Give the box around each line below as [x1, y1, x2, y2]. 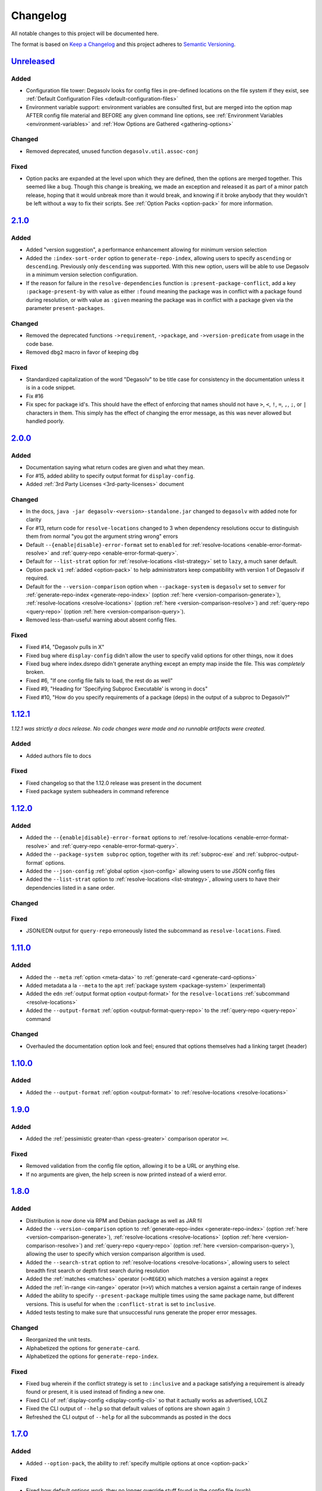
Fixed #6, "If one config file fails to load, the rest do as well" [26, 677, 173, 684]
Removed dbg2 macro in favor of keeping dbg [26, 348, 139, 355]
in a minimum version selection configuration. [26, 271, 138, 279]
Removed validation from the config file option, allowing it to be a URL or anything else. [26, 1162, 240, 1170]
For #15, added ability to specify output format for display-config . [26, 472, 195, 480]
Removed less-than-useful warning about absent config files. [26, 616, 177, 623]
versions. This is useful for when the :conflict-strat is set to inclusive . [26, 1300, 216, 1307]
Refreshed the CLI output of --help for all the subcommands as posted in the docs [26, 1413, 231, 1421]
